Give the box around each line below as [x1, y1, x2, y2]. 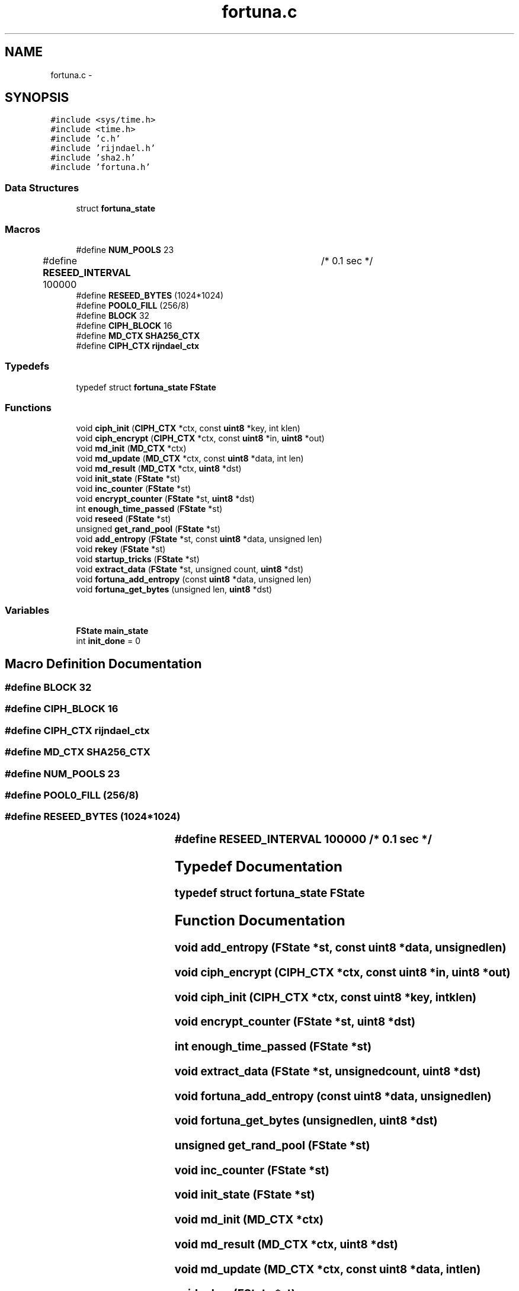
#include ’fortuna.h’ [50, 162, 150, 172]
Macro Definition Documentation [5, 656, 202, 671]
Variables [5, 604, 50, 616]
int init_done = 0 [76, 636, 141, 646]
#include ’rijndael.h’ [50, 143, 156, 153]
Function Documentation [174, 912, 345, 930]
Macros [5, 223, 40, 235]
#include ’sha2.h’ [50, 153, 136, 163]
